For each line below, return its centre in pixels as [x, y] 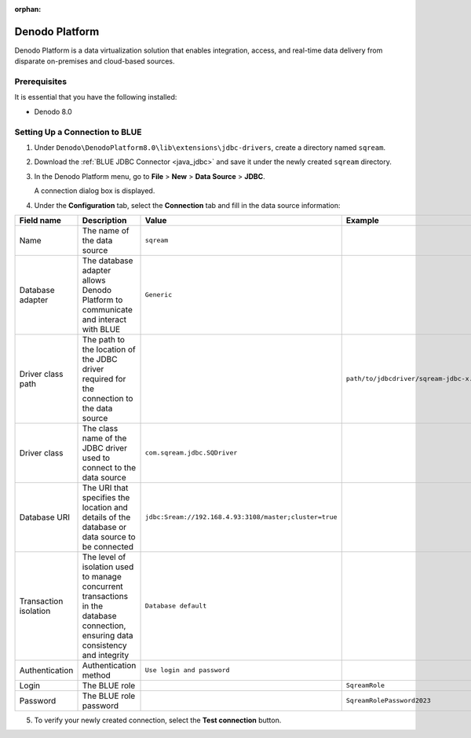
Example [363, 220]
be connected [108, 546]
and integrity [106, 655]
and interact [104, 320]
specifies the [106, 497]
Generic [159, 295]
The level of [104, 557]
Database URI [45, 517]
